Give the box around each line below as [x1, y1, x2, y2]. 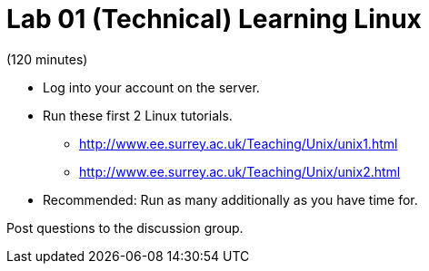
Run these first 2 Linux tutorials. [43, 107, 233, 123]
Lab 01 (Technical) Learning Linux [6, 4, 422, 34]
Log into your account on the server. [43, 79, 260, 95]
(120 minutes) [6, 51, 88, 67]
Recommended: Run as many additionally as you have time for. [43, 191, 418, 208]
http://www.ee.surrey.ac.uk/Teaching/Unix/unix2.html [79, 163, 401, 179]
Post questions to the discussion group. [6, 219, 244, 236]
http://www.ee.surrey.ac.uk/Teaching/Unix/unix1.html [79, 135, 398, 151]
